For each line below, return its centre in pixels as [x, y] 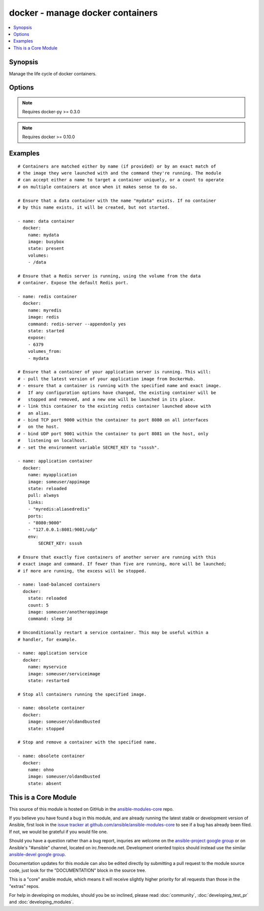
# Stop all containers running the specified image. [82, 694]
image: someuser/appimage [59, 482]
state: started [46, 331]
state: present [46, 248]
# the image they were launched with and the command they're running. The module [120, 173]
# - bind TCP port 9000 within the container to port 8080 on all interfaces [113, 420]
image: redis [43, 317]
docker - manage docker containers [83, 13]
